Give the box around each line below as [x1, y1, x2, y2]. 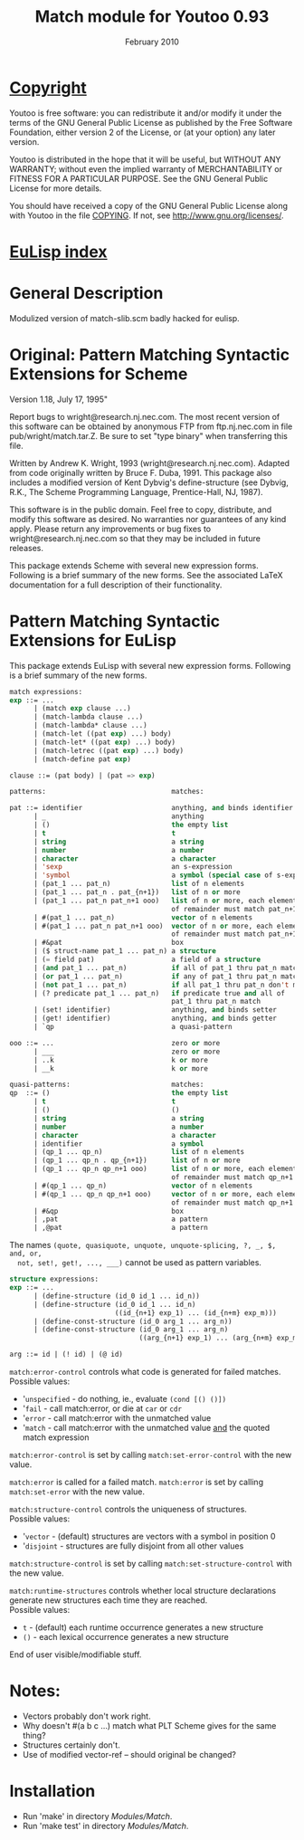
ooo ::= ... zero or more [9, 1038, 221, 1047]
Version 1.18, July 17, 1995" [9, 394, 109, 405]
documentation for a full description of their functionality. [9, 579, 223, 590]
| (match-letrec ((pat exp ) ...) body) [33, 746, 184, 755]
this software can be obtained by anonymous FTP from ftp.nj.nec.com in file [9, 421, 293, 432]
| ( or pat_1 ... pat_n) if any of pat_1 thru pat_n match [33, 971, 301, 981]
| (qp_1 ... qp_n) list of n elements [33, 1148, 245, 1157]
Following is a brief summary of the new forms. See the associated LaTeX [9, 569, 283, 580]
